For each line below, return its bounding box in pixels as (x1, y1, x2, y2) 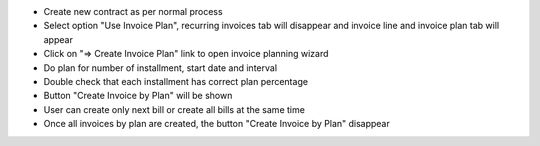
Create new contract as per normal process (43, 6, 224, 17)
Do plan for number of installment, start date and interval (43, 61, 278, 74)
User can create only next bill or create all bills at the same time (43, 103, 305, 115)
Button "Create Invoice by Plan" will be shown (43, 90, 233, 102)
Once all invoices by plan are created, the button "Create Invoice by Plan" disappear (43, 118, 390, 130)
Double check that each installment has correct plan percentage (43, 75, 309, 87)
